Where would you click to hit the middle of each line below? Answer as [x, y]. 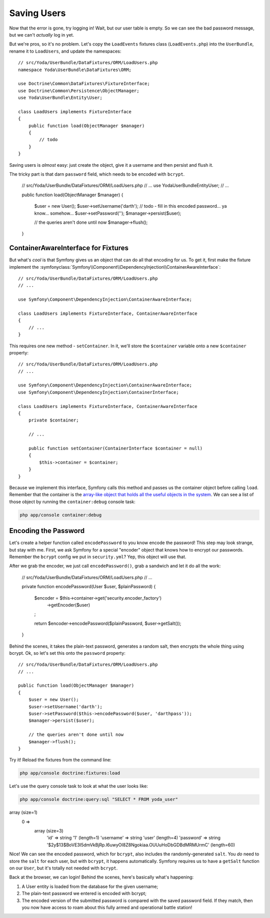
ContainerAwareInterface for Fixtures [69, 248]
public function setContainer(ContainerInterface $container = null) [115, 448]
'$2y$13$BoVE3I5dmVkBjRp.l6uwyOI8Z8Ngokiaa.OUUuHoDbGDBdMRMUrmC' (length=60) [141, 845]
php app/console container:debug [61, 515]
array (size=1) [23, 812]
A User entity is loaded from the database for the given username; [90, 886]
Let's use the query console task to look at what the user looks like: [79, 786]
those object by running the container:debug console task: [72, 502]
